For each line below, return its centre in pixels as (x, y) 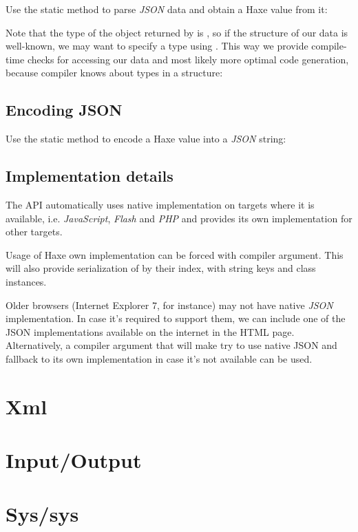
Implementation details (89, 176)
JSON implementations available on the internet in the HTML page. (150, 331)
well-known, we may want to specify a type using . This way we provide (157, 46)
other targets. (34, 232)
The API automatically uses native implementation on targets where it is (160, 204)
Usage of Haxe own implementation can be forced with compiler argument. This (175, 254)
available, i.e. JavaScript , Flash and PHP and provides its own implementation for (179, 218)
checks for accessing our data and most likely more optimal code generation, (188, 59)
